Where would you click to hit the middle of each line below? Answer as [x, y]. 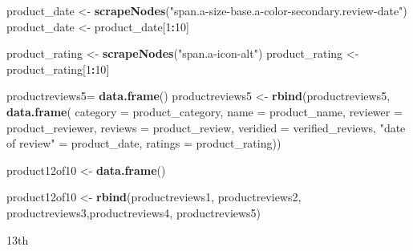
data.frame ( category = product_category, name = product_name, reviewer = [204, 111]
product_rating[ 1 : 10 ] [58, 69]
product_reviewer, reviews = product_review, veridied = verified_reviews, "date [206, 127]
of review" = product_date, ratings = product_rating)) [144, 143]
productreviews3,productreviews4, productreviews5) [134, 212]
